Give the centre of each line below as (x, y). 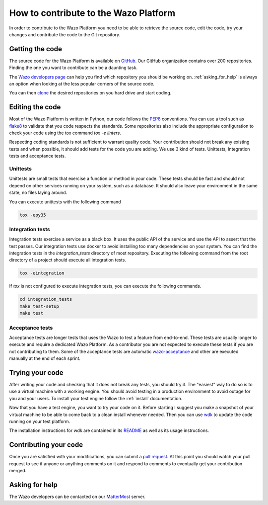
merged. (18, 471)
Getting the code (35, 49)
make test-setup (39, 306)
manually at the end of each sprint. (45, 358)
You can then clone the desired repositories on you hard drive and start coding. (90, 93)
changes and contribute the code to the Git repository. (65, 34)
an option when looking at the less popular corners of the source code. (82, 84)
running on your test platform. (40, 421)
